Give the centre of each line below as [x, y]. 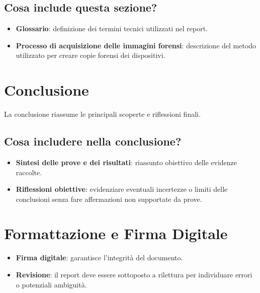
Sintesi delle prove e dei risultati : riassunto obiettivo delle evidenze [126, 162]
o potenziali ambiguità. [51, 284]
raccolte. [29, 172]
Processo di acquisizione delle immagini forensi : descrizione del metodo [136, 45]
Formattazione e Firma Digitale [116, 233]
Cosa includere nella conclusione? [93, 141]
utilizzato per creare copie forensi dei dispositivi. [91, 55]
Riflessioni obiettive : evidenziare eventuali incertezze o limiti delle [122, 189]
